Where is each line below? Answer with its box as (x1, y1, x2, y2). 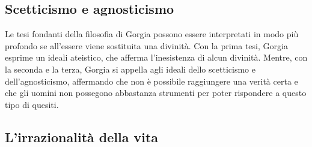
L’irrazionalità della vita (5, 127, 159, 146)
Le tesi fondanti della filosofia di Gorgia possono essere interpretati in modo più (5, 28, 299, 40)
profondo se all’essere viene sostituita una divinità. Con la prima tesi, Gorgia (5, 39, 288, 52)
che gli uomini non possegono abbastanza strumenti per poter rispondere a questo (5, 86, 307, 99)
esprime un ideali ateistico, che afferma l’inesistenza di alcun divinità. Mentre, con (5, 51, 308, 64)
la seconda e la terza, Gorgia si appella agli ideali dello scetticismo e (5, 62, 255, 75)
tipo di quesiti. (5, 98, 59, 110)
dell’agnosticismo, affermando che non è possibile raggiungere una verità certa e (5, 74, 298, 87)
